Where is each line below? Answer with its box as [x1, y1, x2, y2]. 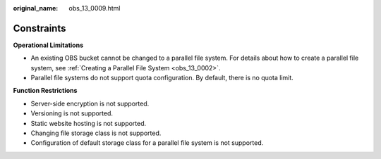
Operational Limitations [13, 41, 84, 49]
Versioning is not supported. [30, 109, 113, 117]
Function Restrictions [13, 87, 78, 95]
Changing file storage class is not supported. [30, 129, 162, 137]
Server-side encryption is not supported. [30, 99, 150, 108]
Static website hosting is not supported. [30, 119, 147, 127]
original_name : [13, 4, 59, 12]
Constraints [13, 22, 66, 34]
